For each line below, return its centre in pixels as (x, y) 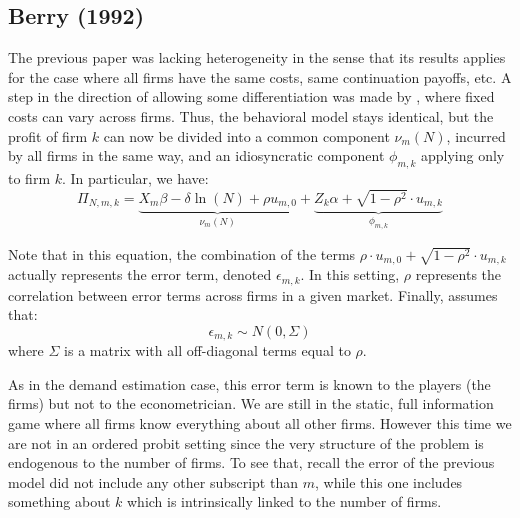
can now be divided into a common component (246, 135)
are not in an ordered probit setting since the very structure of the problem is (246, 442)
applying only (462, 155)
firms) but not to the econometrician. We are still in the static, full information (251, 403)
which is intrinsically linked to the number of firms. (284, 501)
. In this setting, (350, 274)
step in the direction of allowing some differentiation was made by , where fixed (251, 96)
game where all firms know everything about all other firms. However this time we (260, 422)
